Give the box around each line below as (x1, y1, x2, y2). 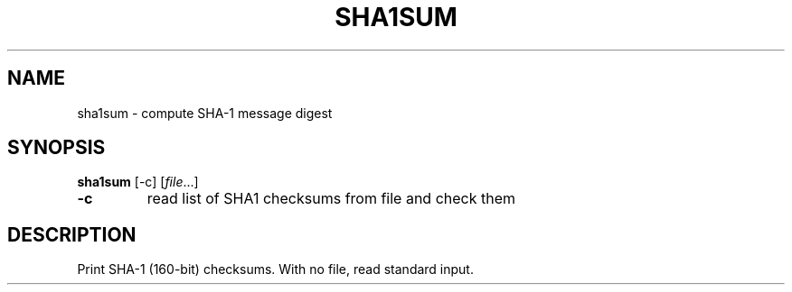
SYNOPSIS (7, 136, 106, 160)
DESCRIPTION (7, 223, 137, 246)
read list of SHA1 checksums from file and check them (146, 189, 516, 208)
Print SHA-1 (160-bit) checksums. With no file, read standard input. (77, 261, 474, 278)
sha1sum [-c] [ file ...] (77, 174, 199, 190)
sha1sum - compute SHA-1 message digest (77, 105, 333, 121)
